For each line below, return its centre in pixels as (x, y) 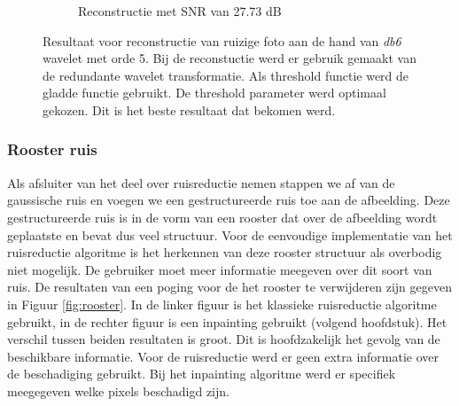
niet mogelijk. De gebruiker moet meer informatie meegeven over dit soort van (220, 269)
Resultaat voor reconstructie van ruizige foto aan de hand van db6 (222, 40)
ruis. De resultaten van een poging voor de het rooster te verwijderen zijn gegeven (229, 287)
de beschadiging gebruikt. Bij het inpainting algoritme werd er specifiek (202, 374)
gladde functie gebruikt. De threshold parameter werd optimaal (214, 93)
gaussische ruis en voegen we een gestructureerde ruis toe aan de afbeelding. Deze (229, 200)
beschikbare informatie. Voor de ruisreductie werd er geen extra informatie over (223, 356)
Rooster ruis (52, 149)
